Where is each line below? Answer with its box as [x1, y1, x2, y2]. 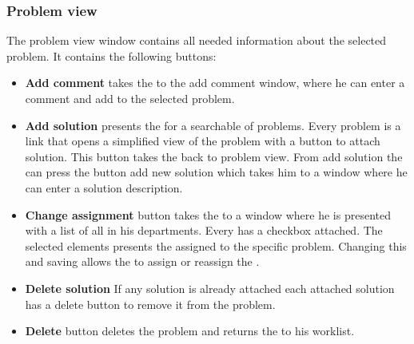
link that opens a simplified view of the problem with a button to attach [25, 132, 380, 149]
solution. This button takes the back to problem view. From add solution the [25, 148, 403, 164]
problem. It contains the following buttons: [6, 47, 217, 64]
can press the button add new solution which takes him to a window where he [25, 164, 408, 180]
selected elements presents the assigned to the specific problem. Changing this [25, 237, 407, 254]
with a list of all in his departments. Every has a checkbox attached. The [25, 222, 383, 239]
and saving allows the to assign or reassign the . [25, 253, 260, 270]
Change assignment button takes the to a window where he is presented [25, 206, 391, 223]
